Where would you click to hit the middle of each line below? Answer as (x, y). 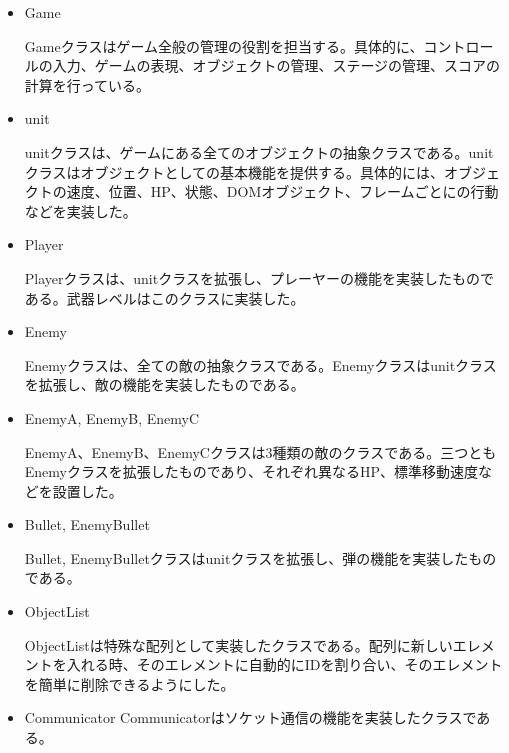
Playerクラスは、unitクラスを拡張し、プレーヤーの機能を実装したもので (259, 277)
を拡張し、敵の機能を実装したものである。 (164, 384)
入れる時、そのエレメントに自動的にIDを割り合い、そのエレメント (284, 664)
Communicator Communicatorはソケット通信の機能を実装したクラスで (250, 717)
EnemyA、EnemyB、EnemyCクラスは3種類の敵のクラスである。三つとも (260, 451)
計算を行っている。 (87, 84)
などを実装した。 (80, 210)
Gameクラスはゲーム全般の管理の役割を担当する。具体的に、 (224, 45)
